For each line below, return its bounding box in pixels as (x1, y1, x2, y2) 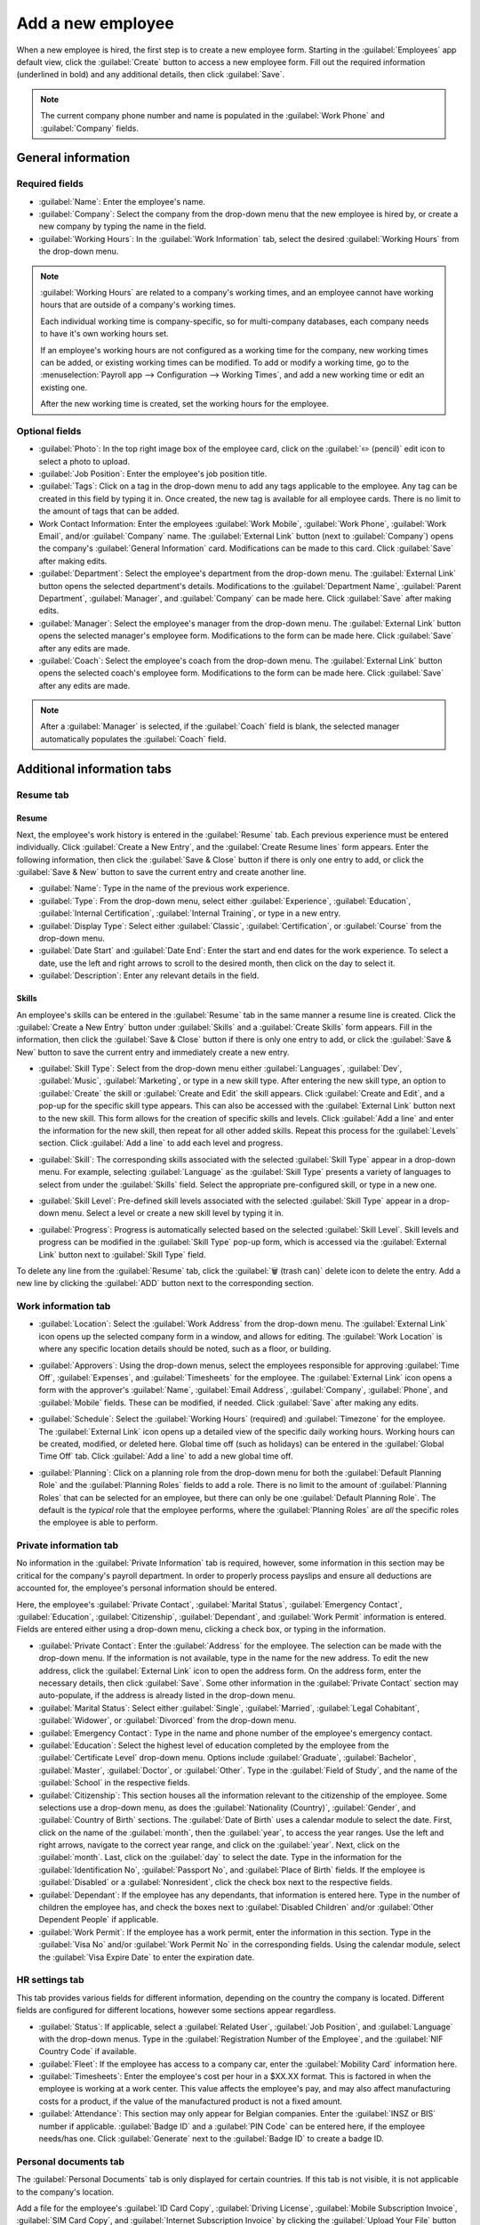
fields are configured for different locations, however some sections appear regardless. (16, 2005, 337, 2016)
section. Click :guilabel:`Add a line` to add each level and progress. (38, 1137, 284, 1148)
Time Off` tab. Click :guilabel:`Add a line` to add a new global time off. (38, 1451, 293, 1461)
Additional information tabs (16, 761, 172, 776)
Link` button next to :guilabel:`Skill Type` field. (38, 1249, 206, 1259)
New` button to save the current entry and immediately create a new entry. (16, 1047, 290, 1057)
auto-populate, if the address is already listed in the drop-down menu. (38, 1690, 296, 1701)
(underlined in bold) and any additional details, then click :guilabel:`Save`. (16, 69, 284, 80)
